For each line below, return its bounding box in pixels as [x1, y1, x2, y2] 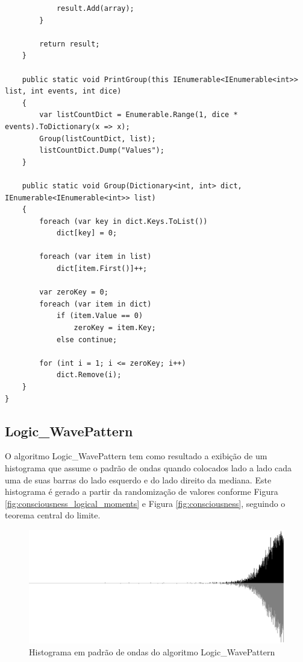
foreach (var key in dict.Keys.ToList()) [39, 217, 208, 226]
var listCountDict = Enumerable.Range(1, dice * [39, 110, 238, 119]
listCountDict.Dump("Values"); [39, 146, 164, 155]
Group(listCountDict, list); [39, 134, 156, 143]
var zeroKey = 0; [39, 288, 108, 297]
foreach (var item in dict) [39, 299, 152, 308]
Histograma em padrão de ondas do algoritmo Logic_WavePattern [29, 645, 275, 658]
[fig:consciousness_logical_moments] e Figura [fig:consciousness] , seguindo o [5, 497, 286, 509]
